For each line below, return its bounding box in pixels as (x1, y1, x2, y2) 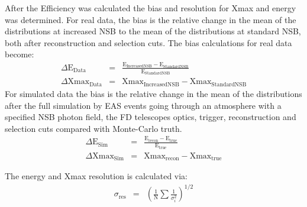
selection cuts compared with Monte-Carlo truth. (5, 122, 182, 134)
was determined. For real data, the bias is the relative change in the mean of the (5, 13, 296, 25)
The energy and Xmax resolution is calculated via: (5, 170, 188, 182)
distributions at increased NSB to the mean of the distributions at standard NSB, (5, 25, 301, 37)
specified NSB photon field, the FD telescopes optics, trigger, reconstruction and (5, 111, 296, 123)
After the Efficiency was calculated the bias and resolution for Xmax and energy (5, 2, 296, 14)
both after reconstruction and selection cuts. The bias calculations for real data (5, 36, 292, 48)
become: (5, 48, 34, 60)
